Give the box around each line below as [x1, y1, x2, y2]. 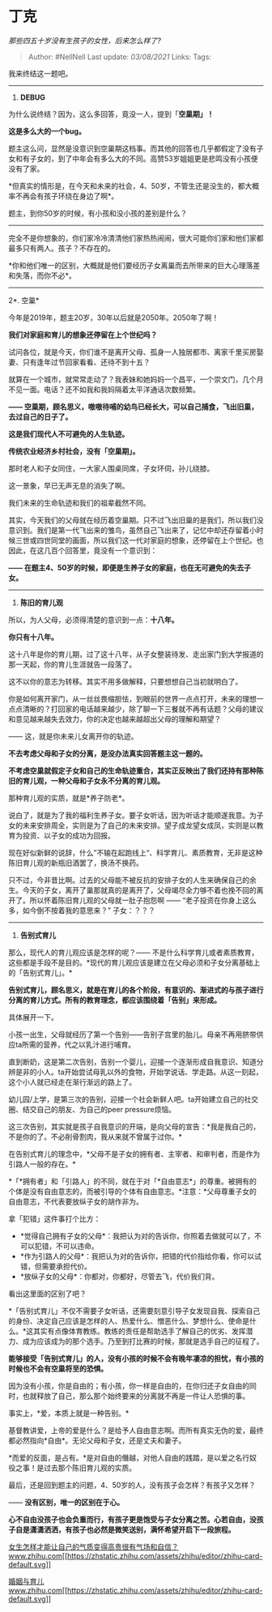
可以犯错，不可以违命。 [19, 1241, 99, 1251]
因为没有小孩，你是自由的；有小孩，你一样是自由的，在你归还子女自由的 [8, 1380, 249, 1390]
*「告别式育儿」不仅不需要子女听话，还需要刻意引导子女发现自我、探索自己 [8, 1306, 261, 1316]
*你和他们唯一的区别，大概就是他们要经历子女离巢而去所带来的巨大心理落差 [8, 260, 261, 270]
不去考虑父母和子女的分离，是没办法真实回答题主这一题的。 [8, 748, 207, 758]
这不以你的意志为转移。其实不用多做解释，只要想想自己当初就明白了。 [8, 676, 243, 686]
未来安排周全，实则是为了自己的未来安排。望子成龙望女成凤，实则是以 [22, 820, 257, 830]
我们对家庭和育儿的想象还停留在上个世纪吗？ [8, 330, 158, 339]
